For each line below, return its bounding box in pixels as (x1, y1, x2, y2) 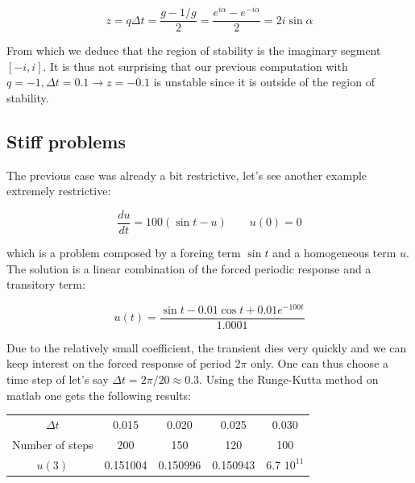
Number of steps (12, 435, 93, 452)
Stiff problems (6, 128, 126, 153)
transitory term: (6, 276, 85, 293)
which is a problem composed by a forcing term (6, 244, 241, 260)
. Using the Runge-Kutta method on (199, 371, 379, 388)
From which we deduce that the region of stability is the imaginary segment (6, 42, 381, 59)
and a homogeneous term (272, 244, 396, 260)
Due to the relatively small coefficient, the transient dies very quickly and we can (6, 339, 407, 356)
